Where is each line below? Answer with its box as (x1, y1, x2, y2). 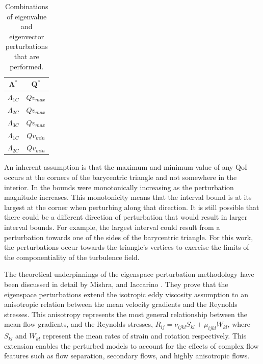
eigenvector (9, 31, 44, 41)
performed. (10, 61, 44, 71)
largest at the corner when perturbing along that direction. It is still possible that (4, 201, 259, 212)
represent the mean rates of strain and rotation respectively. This (43, 330, 247, 341)
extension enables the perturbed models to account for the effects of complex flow (4, 340, 259, 351)
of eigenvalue (7, 11, 47, 21)
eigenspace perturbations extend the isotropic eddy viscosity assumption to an (4, 289, 248, 299)
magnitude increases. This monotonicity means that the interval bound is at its (4, 192, 252, 202)
